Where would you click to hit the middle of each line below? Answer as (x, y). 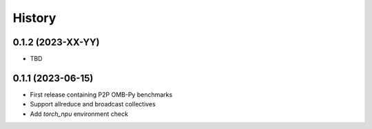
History (34, 18)
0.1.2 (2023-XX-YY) (56, 42)
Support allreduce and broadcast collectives (93, 104)
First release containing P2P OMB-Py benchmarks (101, 94)
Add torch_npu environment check (79, 114)
